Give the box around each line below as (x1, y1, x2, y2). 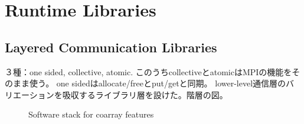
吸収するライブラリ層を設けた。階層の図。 (62, 88, 228, 100)
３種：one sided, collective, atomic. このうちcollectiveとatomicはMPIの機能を (5, 65, 292, 78)
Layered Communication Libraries (5, 38, 217, 56)
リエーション (5, 88, 54, 100)
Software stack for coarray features (28, 108, 154, 120)
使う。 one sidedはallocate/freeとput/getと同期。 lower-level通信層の (29, 77, 286, 89)
